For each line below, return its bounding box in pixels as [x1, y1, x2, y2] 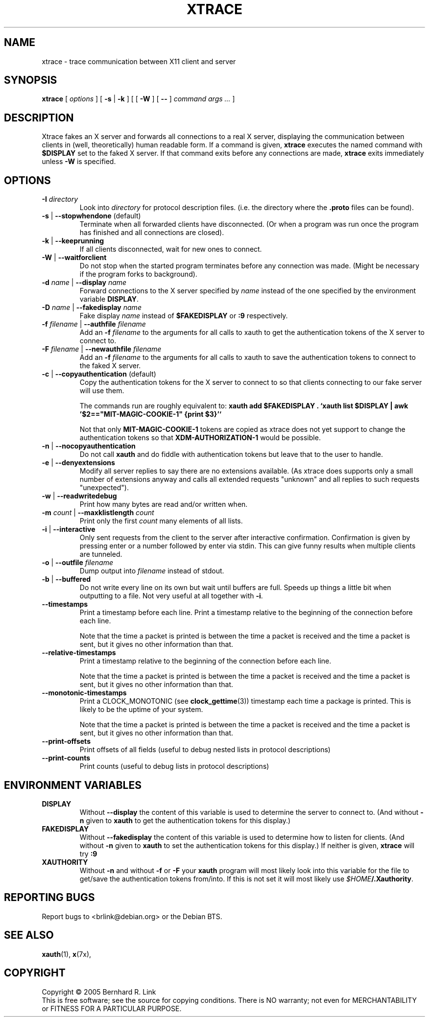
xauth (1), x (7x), [42, 950, 92, 958]
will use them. [79, 386, 124, 395]
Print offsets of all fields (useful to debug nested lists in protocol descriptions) [79, 745, 331, 754]
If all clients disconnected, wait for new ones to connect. [79, 245, 262, 254]
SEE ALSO [4, 929, 54, 942]
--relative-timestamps [42, 648, 116, 657]
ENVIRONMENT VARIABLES [4, 779, 142, 791]
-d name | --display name [42, 278, 127, 287]
